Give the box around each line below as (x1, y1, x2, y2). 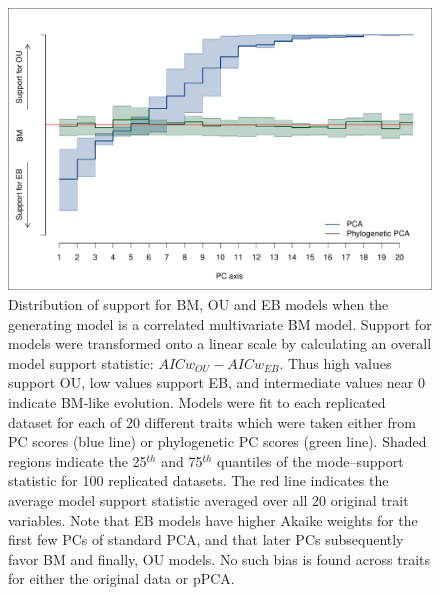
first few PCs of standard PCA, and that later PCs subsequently (8, 529, 404, 550)
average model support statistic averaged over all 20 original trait (8, 489, 409, 510)
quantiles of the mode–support (217, 450, 404, 471)
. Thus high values (279, 352, 392, 373)
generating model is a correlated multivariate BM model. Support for (8, 313, 432, 334)
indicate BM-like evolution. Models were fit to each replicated (8, 391, 386, 412)
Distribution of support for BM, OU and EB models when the (8, 293, 389, 314)
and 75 (161, 450, 203, 471)
